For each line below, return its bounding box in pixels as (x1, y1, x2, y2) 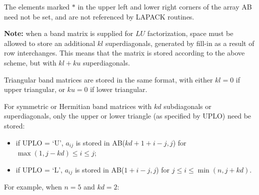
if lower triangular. (90, 84, 147, 94)
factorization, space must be (147, 28, 233, 38)
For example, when (4, 181, 62, 192)
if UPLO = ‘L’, (15, 164, 62, 174)
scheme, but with (4, 57, 56, 67)
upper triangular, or (4, 84, 65, 94)
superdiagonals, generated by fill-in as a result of (105, 37, 254, 48)
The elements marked (4, 1, 70, 11)
